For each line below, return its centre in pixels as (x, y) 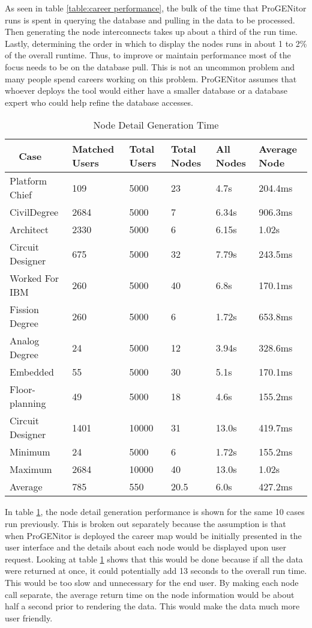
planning (28, 403)
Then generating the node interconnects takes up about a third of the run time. (151, 32)
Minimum (30, 452)
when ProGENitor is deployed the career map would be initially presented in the (153, 535)
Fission (24, 309)
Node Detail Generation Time (156, 125)
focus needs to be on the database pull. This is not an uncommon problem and (150, 66)
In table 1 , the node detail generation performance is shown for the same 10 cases (155, 512)
